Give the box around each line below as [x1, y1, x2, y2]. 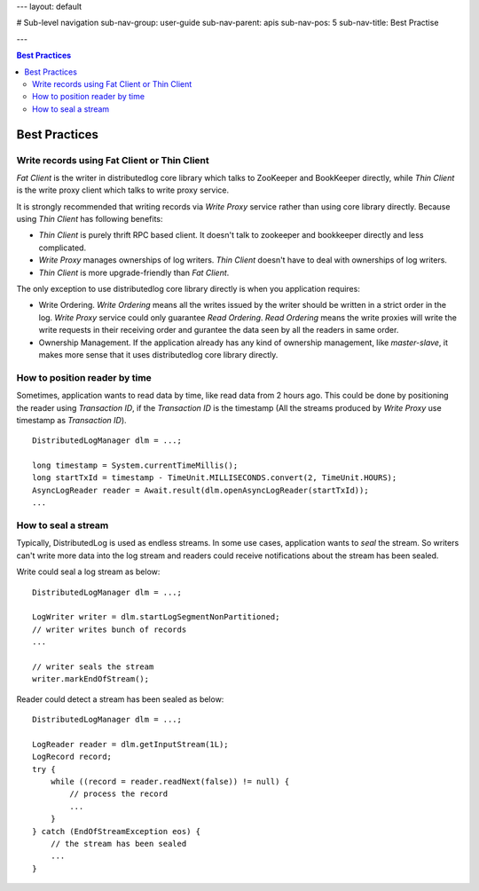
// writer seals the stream [32, 661, 154, 672]
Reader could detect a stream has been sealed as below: [16, 693, 224, 705]
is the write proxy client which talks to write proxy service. [16, 185, 230, 195]
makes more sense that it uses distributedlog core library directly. [38, 349, 279, 359]
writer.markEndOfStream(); [32, 674, 150, 684]
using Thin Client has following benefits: [16, 214, 163, 225]
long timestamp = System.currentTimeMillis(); [32, 461, 239, 470]
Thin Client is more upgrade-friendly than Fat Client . [38, 267, 230, 278]
